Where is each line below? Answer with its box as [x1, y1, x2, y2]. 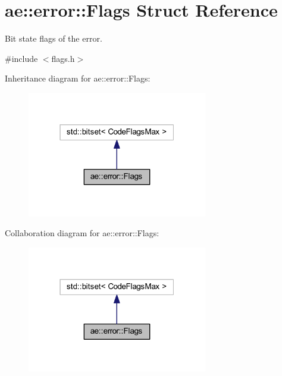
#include [5, 52, 38, 64]
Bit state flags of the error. [5, 32, 102, 45]
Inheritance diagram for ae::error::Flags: [5, 72, 151, 84]
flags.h [51, 52, 75, 64]
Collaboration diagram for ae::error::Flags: [5, 227, 159, 239]
